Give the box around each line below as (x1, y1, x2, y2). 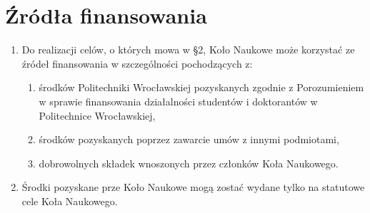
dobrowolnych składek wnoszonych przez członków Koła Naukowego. (39, 155, 339, 170)
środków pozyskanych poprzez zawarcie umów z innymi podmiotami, (39, 132, 339, 147)
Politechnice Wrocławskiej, (39, 108, 156, 123)
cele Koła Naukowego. (21, 193, 118, 208)
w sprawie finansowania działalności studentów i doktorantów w (39, 93, 318, 108)
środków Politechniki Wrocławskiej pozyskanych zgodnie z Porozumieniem (39, 80, 364, 95)
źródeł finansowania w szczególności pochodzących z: (21, 56, 253, 71)
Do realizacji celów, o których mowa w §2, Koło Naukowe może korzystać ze (21, 42, 355, 57)
